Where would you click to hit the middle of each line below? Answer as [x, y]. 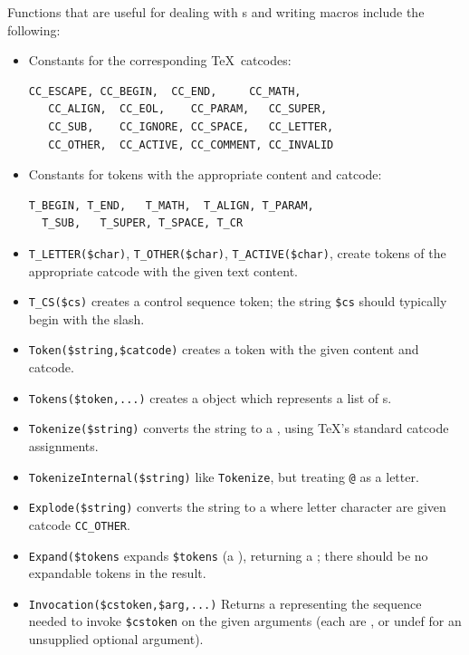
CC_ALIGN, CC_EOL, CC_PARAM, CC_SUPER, [188, 109]
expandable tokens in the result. [117, 573]
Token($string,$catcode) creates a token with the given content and [224, 349]
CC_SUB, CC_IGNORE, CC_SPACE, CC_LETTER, [191, 126]
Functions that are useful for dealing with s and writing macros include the [216, 12]
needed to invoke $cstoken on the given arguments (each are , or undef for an [245, 621]
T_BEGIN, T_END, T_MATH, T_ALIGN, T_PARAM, [171, 205]
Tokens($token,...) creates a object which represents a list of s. [210, 397]
